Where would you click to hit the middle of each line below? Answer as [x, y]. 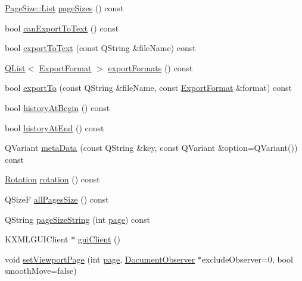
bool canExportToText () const [62, 28]
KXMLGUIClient [37, 239]
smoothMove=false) [41, 271]
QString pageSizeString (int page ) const [78, 219]
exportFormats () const [150, 67]
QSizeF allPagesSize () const [57, 199]
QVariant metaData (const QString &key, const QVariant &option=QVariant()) [151, 148]
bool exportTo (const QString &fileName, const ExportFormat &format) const [148, 88]
